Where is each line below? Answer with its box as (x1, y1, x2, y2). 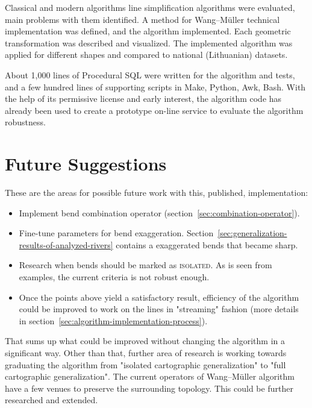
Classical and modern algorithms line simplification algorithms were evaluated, (5, 1, 295, 13)
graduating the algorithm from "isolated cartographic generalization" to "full (5, 358, 286, 371)
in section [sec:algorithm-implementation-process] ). (19, 314, 208, 327)
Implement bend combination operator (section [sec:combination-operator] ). (19, 206, 300, 219)
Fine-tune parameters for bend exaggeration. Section (19, 227, 214, 239)
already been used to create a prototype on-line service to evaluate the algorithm (5, 104, 304, 116)
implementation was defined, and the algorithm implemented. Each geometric (5, 25, 291, 37)
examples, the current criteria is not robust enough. (19, 271, 210, 283)
